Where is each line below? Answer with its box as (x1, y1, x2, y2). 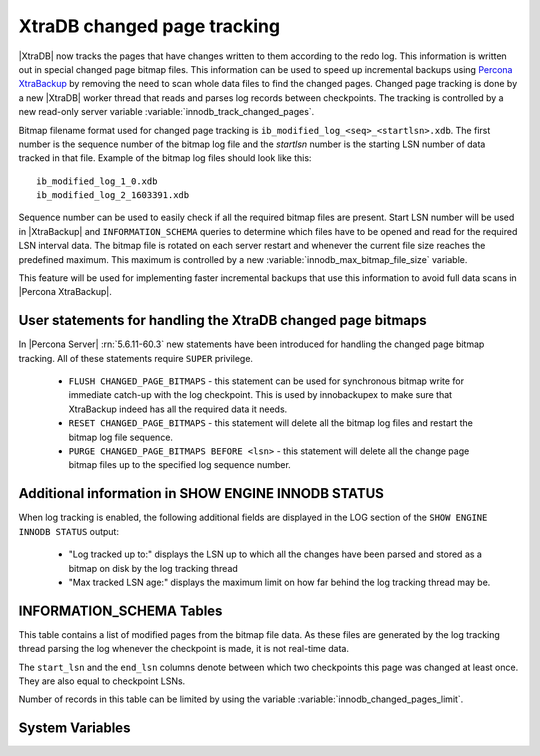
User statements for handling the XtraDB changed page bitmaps (18, 312, 427, 329)
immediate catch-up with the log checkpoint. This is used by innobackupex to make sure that (68, 389, 453, 401)
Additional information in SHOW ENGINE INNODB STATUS (18, 485, 385, 502)
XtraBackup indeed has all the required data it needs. (68, 403, 288, 415)
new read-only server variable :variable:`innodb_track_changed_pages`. (18, 106, 315, 118)
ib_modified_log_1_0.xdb (36, 175, 158, 187)
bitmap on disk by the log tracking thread (68, 562, 239, 574)
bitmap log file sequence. (68, 431, 174, 443)
